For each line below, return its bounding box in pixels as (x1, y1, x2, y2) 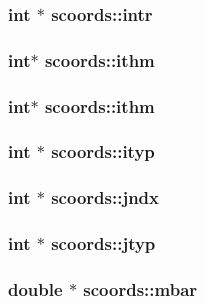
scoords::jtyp (51, 231, 156, 256)
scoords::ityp (51, 139, 155, 164)
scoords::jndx (51, 185, 159, 210)
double (8, 276, 63, 301)
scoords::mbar (83, 276, 198, 301)
